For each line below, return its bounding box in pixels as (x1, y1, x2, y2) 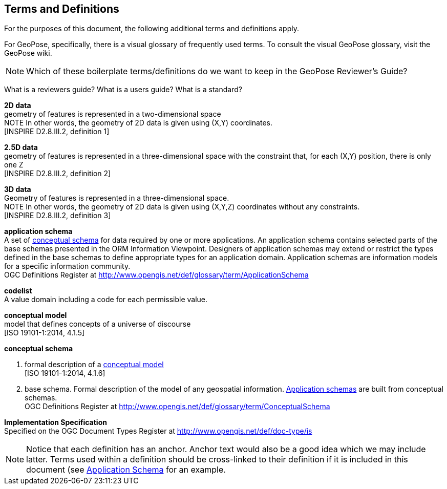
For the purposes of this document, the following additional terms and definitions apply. (4, 24, 299, 33)
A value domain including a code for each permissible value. (4, 295, 208, 304)
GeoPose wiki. (4, 49, 52, 58)
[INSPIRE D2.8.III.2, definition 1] (4, 127, 110, 136)
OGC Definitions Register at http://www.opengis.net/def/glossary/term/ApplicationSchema (4, 270, 309, 280)
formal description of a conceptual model (25, 360, 164, 369)
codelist (4, 286, 32, 295)
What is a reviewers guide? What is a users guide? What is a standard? (4, 85, 242, 94)
